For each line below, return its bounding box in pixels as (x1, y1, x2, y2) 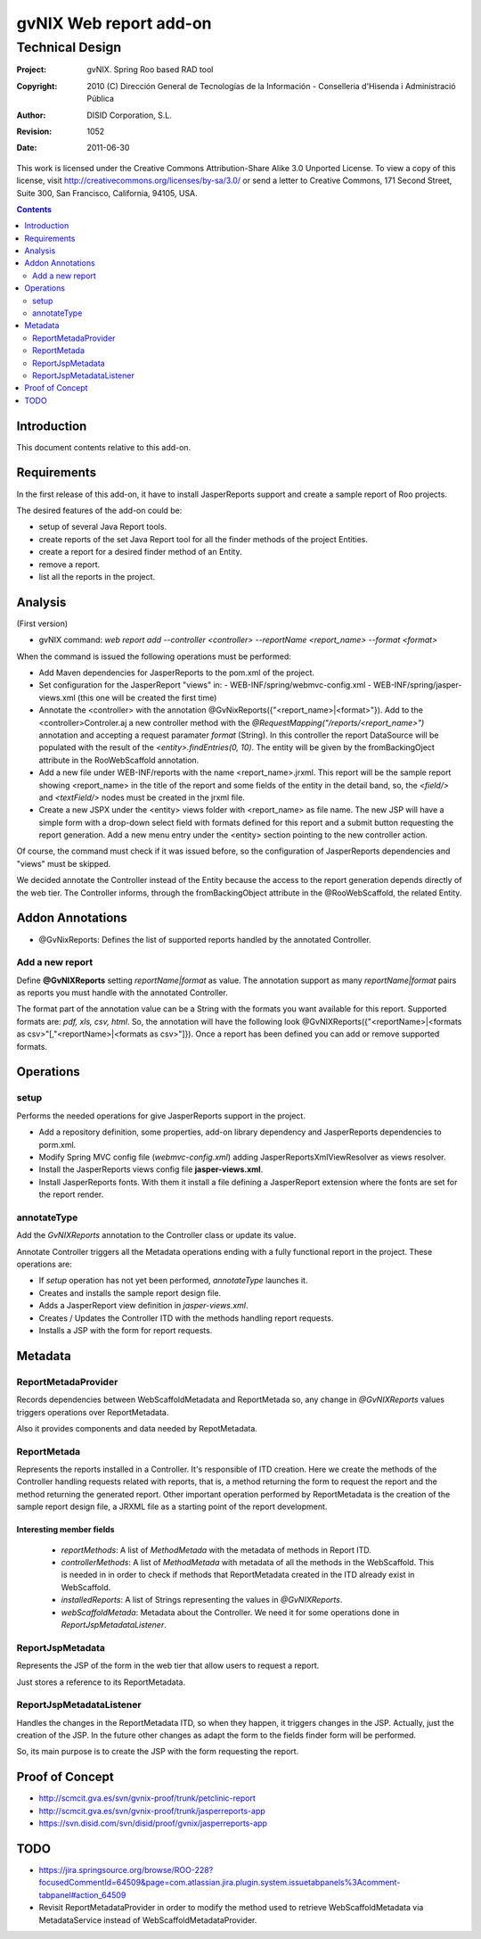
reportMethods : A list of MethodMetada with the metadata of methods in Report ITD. (61, 1544, 371, 1555)
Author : (16, 110, 46, 120)
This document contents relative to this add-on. (16, 441, 192, 452)
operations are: (16, 1258, 73, 1270)
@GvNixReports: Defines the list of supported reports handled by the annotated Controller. (38, 934, 371, 945)
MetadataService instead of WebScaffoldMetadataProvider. (38, 1914, 257, 1926)
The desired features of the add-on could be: (16, 505, 183, 516)
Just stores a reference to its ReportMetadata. (16, 1677, 186, 1687)
